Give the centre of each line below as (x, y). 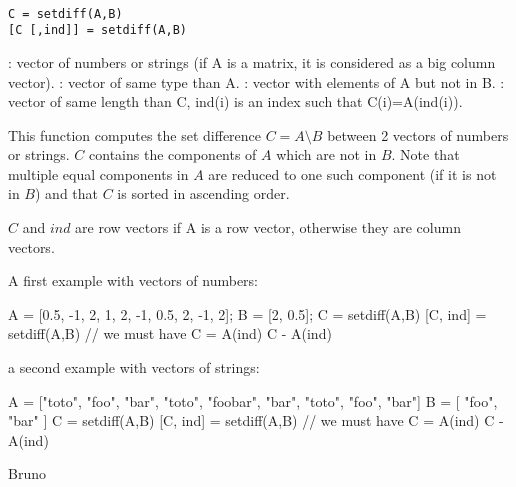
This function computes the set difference (135, 134)
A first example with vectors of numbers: (133, 280)
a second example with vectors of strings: (134, 367)
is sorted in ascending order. (203, 193)
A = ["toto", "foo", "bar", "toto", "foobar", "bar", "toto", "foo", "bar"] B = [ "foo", (253, 400)
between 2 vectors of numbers (418, 134)
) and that (66, 193)
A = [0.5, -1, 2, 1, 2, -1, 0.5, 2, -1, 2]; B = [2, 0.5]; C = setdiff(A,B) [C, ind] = (247, 313)
